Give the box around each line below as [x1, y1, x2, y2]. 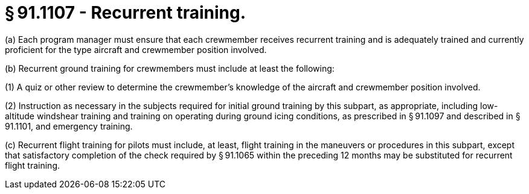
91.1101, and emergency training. [5, 120, 133, 131]
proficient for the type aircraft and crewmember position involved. [5, 44, 267, 55]
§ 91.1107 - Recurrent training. [5, 2, 246, 23]
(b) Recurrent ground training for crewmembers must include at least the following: [5, 63, 335, 74]
